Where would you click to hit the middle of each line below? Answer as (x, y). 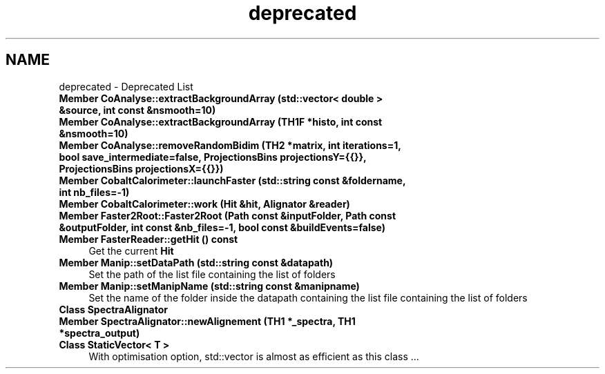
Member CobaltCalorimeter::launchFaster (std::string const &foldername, (232, 180)
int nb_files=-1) (94, 192)
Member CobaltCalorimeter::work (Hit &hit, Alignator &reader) (204, 204)
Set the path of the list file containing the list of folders (212, 274)
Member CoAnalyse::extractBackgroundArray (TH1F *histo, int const (221, 121)
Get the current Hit (131, 250)
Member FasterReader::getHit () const (148, 239)
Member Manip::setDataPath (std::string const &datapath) (196, 262)
